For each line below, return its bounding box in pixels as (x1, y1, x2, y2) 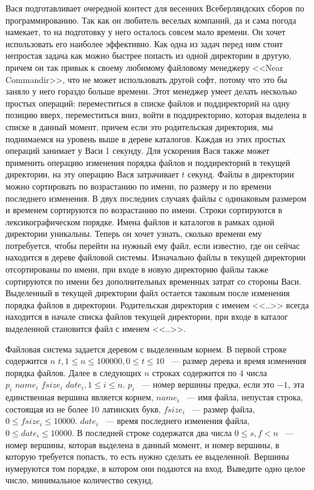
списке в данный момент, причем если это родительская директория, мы (5, 120, 273, 133)
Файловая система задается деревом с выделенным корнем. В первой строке (5, 342, 287, 355)
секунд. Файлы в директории (188, 168, 294, 180)
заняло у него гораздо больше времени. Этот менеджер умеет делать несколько (5, 85, 297, 98)
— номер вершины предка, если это (142, 378, 275, 391)
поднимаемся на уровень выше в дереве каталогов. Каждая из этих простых (5, 132, 286, 145)
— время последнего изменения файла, (105, 414, 250, 427)
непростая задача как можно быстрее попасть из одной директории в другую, (5, 49, 292, 62)
